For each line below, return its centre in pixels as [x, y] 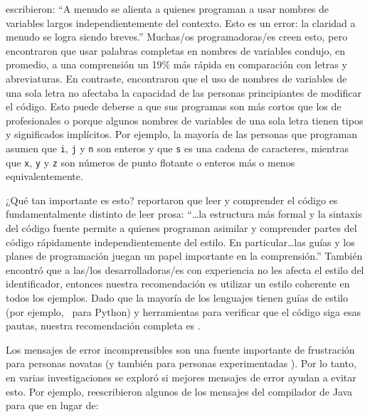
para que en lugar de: [52, 405]
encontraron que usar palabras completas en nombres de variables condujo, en [176, 50]
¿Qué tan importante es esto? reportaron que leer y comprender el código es [172, 200]
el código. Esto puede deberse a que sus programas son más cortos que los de [174, 106]
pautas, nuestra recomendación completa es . [103, 326]
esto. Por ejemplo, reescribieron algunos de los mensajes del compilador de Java [179, 391]
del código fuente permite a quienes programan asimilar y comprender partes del [181, 228]
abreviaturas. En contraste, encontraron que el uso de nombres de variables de [176, 78]
